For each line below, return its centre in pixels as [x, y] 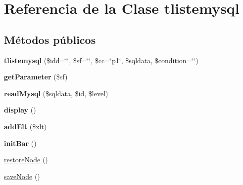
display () [20, 110]
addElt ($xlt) [25, 126]
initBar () [20, 143]
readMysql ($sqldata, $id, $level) [56, 93]
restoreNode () [26, 160]
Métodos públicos [50, 39]
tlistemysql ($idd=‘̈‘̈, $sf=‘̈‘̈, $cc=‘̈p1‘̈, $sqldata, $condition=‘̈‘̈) [101, 60]
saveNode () [22, 176]
